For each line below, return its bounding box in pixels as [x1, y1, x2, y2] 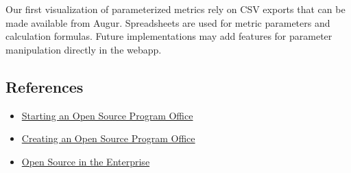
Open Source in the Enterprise [21, 154, 150, 168]
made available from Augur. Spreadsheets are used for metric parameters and [5, 15, 330, 30]
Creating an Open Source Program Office [21, 131, 195, 146]
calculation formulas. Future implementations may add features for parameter [5, 29, 332, 43]
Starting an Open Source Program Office [21, 108, 193, 122]
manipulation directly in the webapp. [5, 42, 162, 56]
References [5, 76, 84, 97]
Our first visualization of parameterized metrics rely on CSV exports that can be [5, 2, 346, 16]
